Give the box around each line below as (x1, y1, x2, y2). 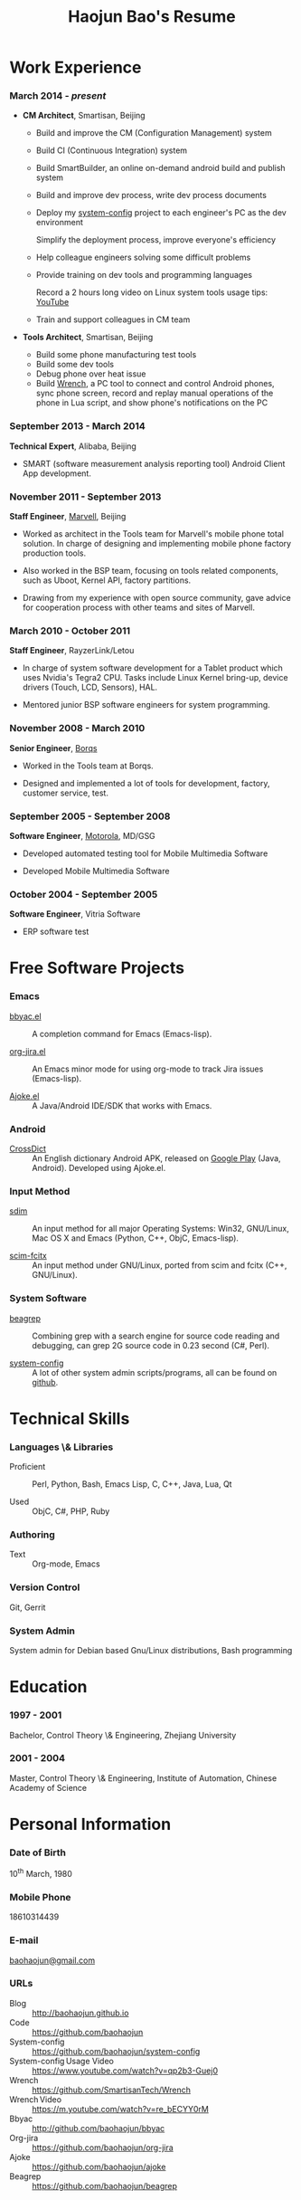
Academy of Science (9, 1782, 88, 1793)
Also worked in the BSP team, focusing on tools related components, (22, 566, 278, 576)
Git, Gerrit (9, 1602, 46, 1613)
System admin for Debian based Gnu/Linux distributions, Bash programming (9, 1645, 293, 1656)
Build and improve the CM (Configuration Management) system (35, 128, 273, 138)
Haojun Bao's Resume (67, 6, 237, 27)
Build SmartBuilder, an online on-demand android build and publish (35, 163, 287, 174)
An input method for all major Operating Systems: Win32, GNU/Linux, (32, 1224, 289, 1234)
